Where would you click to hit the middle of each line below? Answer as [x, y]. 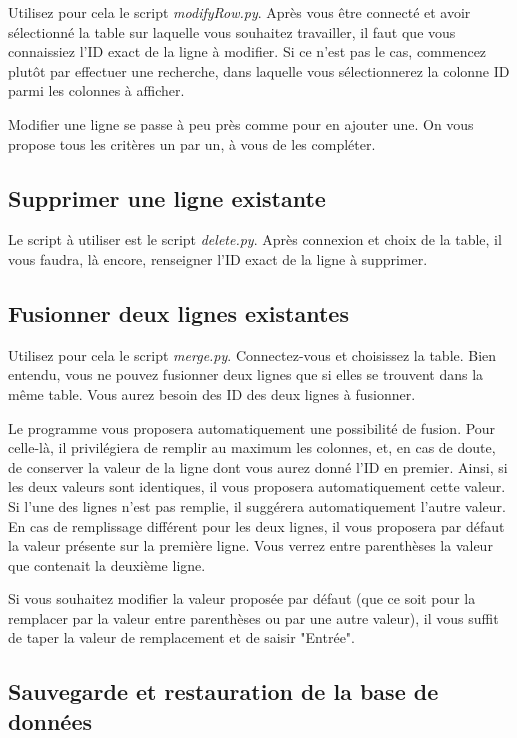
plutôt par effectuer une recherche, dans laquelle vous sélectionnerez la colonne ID [259, 70]
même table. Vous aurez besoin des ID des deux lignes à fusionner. [212, 393]
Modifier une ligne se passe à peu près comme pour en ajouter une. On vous [241, 123]
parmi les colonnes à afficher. [96, 90]
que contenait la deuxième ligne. [107, 564]
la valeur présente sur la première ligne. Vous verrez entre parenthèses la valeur [250, 545]
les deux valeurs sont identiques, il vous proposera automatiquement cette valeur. [257, 486]
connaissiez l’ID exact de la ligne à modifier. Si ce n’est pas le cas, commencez [247, 51]
